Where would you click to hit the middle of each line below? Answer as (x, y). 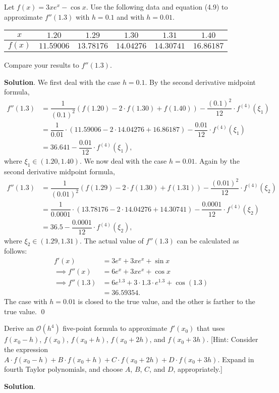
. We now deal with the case (123, 161)
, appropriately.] (198, 369)
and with (130, 16)
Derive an (19, 328)
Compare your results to (42, 65)
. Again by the (217, 161)
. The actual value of (111, 240)
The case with (26, 301)
